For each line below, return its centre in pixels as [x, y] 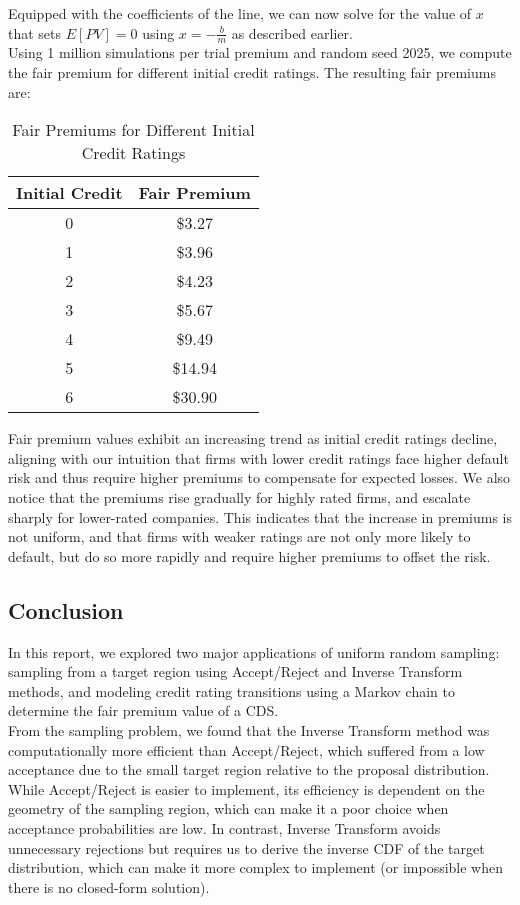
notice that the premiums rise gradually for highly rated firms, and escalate [239, 496]
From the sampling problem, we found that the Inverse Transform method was [249, 729]
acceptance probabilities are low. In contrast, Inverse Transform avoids [224, 827]
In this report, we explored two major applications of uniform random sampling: [254, 651]
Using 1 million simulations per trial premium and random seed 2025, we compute [260, 52]
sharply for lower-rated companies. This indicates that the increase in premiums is [260, 516]
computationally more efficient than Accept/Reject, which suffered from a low [246, 749]
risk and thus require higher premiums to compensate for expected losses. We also [259, 477]
